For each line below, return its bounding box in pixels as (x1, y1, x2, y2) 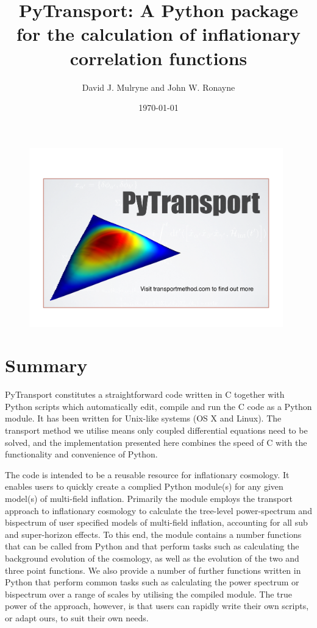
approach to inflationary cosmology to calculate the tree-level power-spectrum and (5, 504, 312, 517)
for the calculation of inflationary (16, 21, 301, 46)
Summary (5, 353, 88, 378)
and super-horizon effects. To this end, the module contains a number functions (5, 527, 302, 540)
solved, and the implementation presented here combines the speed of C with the (5, 436, 307, 448)
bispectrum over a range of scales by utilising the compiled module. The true (5, 587, 293, 600)
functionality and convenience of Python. (5, 448, 158, 460)
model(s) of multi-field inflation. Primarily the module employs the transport (5, 492, 293, 504)
